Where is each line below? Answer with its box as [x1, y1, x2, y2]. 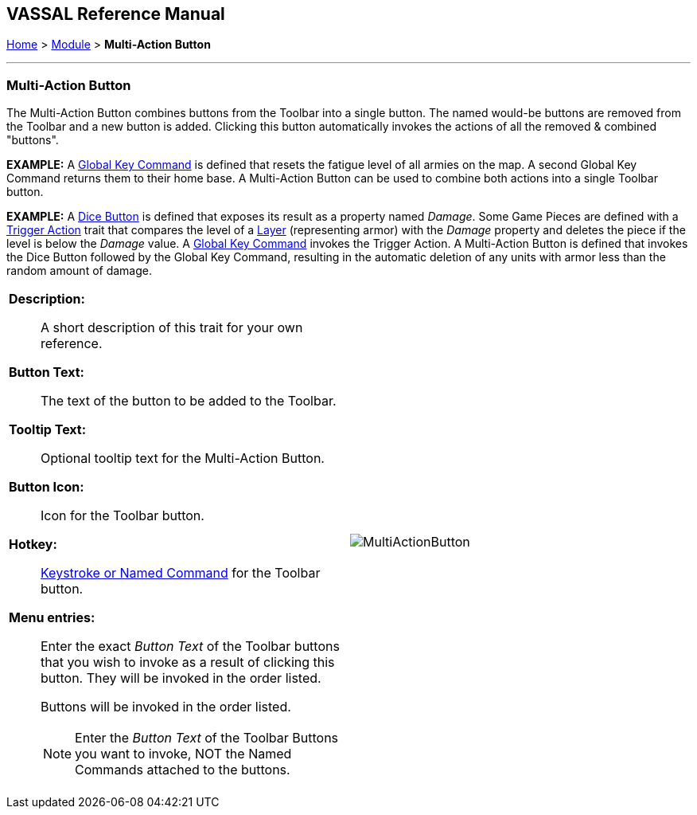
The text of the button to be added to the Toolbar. [41, 393, 337, 409]
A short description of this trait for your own [41, 319, 303, 336]
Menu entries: [9, 609, 95, 626]
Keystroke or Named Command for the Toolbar [41, 565, 321, 582]
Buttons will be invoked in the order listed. [41, 699, 291, 715]
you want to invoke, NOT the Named [75, 746, 292, 762]
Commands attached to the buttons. [75, 762, 290, 778]
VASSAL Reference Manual [6, 4, 225, 24]
